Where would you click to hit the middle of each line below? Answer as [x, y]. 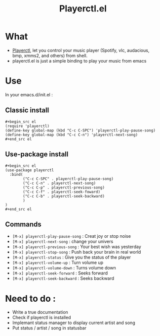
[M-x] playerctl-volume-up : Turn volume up [58, 263]
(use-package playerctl [30, 170]
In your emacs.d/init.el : [29, 94]
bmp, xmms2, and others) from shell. [50, 56]
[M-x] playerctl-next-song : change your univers [63, 242]
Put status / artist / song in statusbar [49, 328]
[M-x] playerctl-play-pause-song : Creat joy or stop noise [71, 236]
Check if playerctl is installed [41, 318]
